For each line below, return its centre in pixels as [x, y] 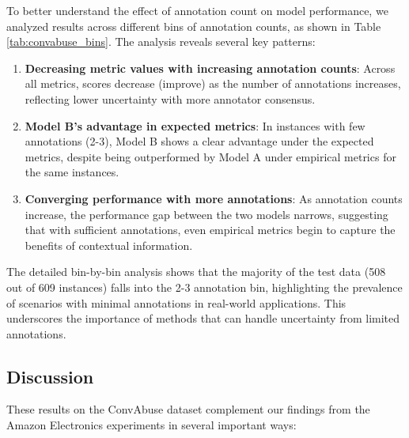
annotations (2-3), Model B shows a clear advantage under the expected [199, 141]
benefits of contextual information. [109, 245]
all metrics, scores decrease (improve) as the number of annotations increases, [213, 83]
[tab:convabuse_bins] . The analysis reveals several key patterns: [161, 42]
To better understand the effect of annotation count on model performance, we [197, 10]
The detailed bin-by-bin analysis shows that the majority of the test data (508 [196, 272]
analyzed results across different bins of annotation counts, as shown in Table [194, 26]
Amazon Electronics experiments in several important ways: [151, 425]
